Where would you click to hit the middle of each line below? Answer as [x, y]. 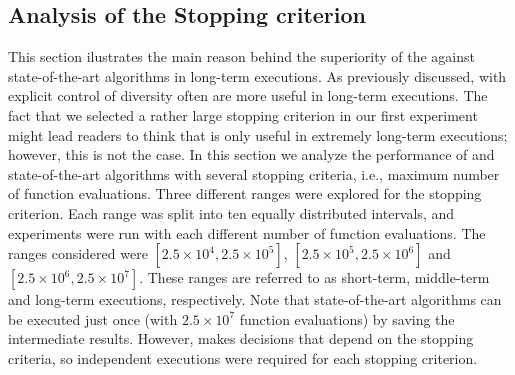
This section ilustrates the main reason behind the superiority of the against [241, 56]
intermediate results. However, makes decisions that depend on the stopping [241, 338]
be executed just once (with [93, 318]
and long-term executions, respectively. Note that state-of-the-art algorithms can [255, 299]
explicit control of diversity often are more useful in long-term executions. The [248, 95]
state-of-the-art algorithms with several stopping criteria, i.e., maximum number [254, 173]
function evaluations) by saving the [347, 318]
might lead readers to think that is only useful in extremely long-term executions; [258, 134]
